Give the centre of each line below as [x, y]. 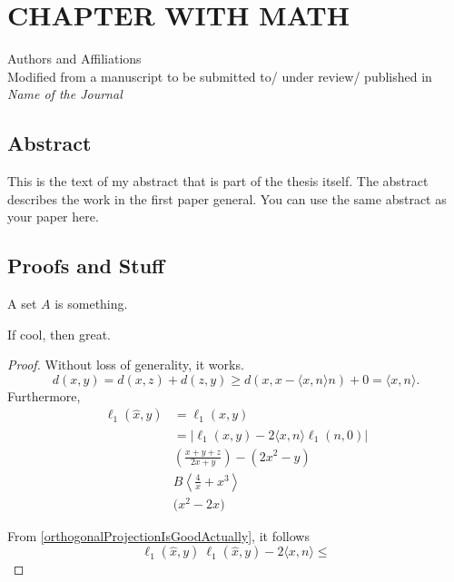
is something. [91, 304]
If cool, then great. [59, 334]
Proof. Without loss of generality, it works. [126, 365]
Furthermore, [44, 395]
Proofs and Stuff [86, 266]
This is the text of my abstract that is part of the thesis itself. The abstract [218, 181]
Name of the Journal [65, 94]
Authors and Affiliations [74, 59]
